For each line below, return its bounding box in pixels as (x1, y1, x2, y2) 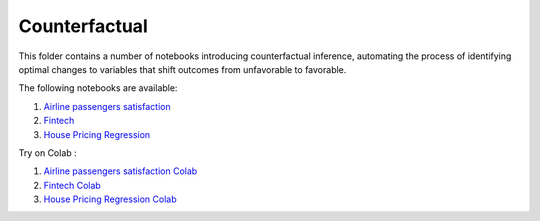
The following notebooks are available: (18, 82, 178, 94)
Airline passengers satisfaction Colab (43, 165, 198, 177)
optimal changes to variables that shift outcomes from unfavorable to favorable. (18, 63, 347, 75)
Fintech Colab (43, 179, 102, 191)
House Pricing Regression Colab (43, 193, 177, 205)
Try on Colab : (18, 146, 77, 159)
